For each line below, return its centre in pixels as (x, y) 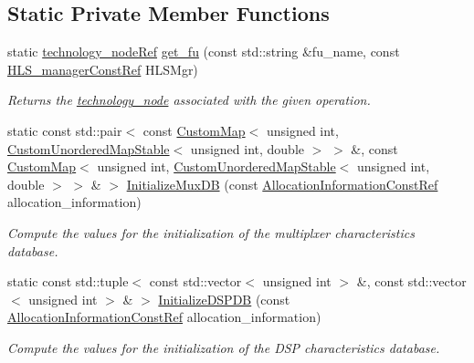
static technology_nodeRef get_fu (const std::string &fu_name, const (204, 52)
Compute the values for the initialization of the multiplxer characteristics (211, 232)
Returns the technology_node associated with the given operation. (189, 100)
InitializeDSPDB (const (224, 299)
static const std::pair (65, 130)
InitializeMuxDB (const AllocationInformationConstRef (282, 184)
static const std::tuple (68, 281)
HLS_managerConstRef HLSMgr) (103, 69)
